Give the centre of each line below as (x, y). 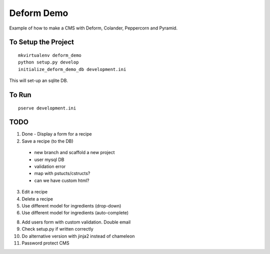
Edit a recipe (35, 192)
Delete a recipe (37, 199)
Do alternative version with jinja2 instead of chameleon (78, 236)
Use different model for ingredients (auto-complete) (75, 213)
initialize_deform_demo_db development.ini (72, 69)
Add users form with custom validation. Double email (76, 222)
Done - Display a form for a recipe (57, 134)
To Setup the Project (42, 42)
